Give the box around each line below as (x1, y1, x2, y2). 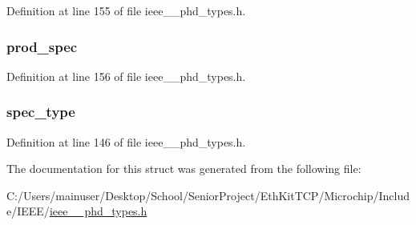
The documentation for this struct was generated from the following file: (6, 160, 361, 177)
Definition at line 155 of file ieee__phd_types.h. (6, 2, 246, 18)
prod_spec (6, 36, 78, 56)
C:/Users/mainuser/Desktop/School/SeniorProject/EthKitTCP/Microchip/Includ (6, 187, 410, 203)
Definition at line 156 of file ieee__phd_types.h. (6, 67, 246, 84)
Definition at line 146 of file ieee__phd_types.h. (6, 133, 246, 150)
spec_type (6, 102, 75, 122)
